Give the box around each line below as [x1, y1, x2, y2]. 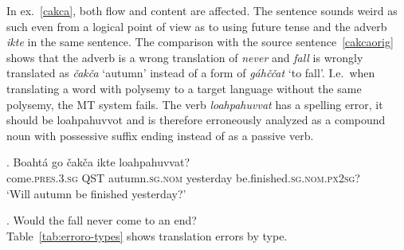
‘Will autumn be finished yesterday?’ [6, 185, 186, 201]
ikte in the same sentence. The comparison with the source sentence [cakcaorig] [6, 33, 394, 50]
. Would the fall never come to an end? [6, 212, 197, 229]
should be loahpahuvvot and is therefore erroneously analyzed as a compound [6, 111, 386, 128]
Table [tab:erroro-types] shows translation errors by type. [6, 227, 288, 244]
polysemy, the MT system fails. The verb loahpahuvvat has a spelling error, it [6, 96, 383, 112]
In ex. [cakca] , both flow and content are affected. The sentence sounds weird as [6, 2, 398, 18]
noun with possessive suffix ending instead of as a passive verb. [6, 127, 314, 143]
